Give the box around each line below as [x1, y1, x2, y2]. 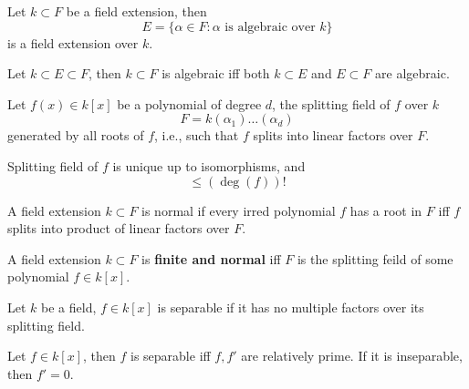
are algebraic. [375, 64, 450, 83]
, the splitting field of [272, 94, 391, 113]
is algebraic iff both [162, 64, 270, 83]
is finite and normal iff [141, 249, 281, 268]
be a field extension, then [66, 2, 207, 20]
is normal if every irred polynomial [141, 200, 336, 220]
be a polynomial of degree [117, 94, 262, 113]
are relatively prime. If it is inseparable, [241, 346, 463, 365]
